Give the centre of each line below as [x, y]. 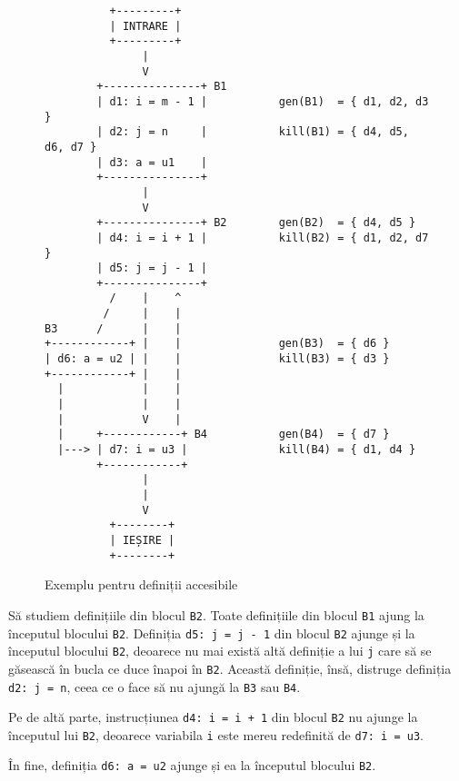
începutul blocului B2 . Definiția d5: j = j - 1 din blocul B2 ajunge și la [212, 633]
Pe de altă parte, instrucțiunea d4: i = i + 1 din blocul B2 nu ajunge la [213, 717]
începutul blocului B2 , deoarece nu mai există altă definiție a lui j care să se [220, 651]
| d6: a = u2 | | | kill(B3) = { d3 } [217, 359]
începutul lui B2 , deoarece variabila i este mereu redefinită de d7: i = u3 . [216, 734]
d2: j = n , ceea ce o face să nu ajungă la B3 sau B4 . [155, 686]
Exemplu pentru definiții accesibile [141, 584]
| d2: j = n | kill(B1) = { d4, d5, [253, 132]
